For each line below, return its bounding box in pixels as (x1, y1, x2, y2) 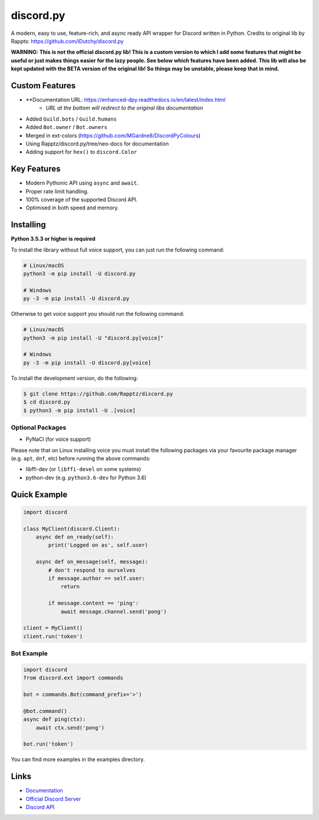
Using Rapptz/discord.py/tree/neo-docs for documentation (25, 140, 170, 147)
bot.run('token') (23, 741, 74, 748)
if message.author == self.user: (48, 574, 145, 582)
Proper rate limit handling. (25, 188, 89, 195)
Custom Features (11, 80, 76, 91)
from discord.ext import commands (23, 674, 123, 682)
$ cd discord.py (23, 399, 71, 405)
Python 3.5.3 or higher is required (11, 235, 96, 243)
